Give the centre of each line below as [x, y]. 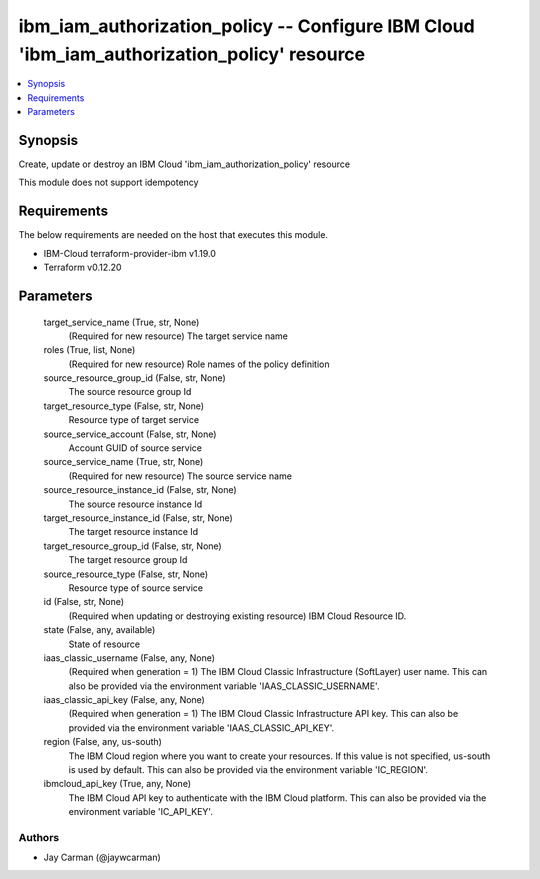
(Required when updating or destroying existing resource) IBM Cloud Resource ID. [237, 616]
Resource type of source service [136, 587]
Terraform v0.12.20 [82, 267]
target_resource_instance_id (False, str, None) [138, 517]
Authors [39, 837]
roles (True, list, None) [89, 350]
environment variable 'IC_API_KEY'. [141, 812]
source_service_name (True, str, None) [123, 462]
